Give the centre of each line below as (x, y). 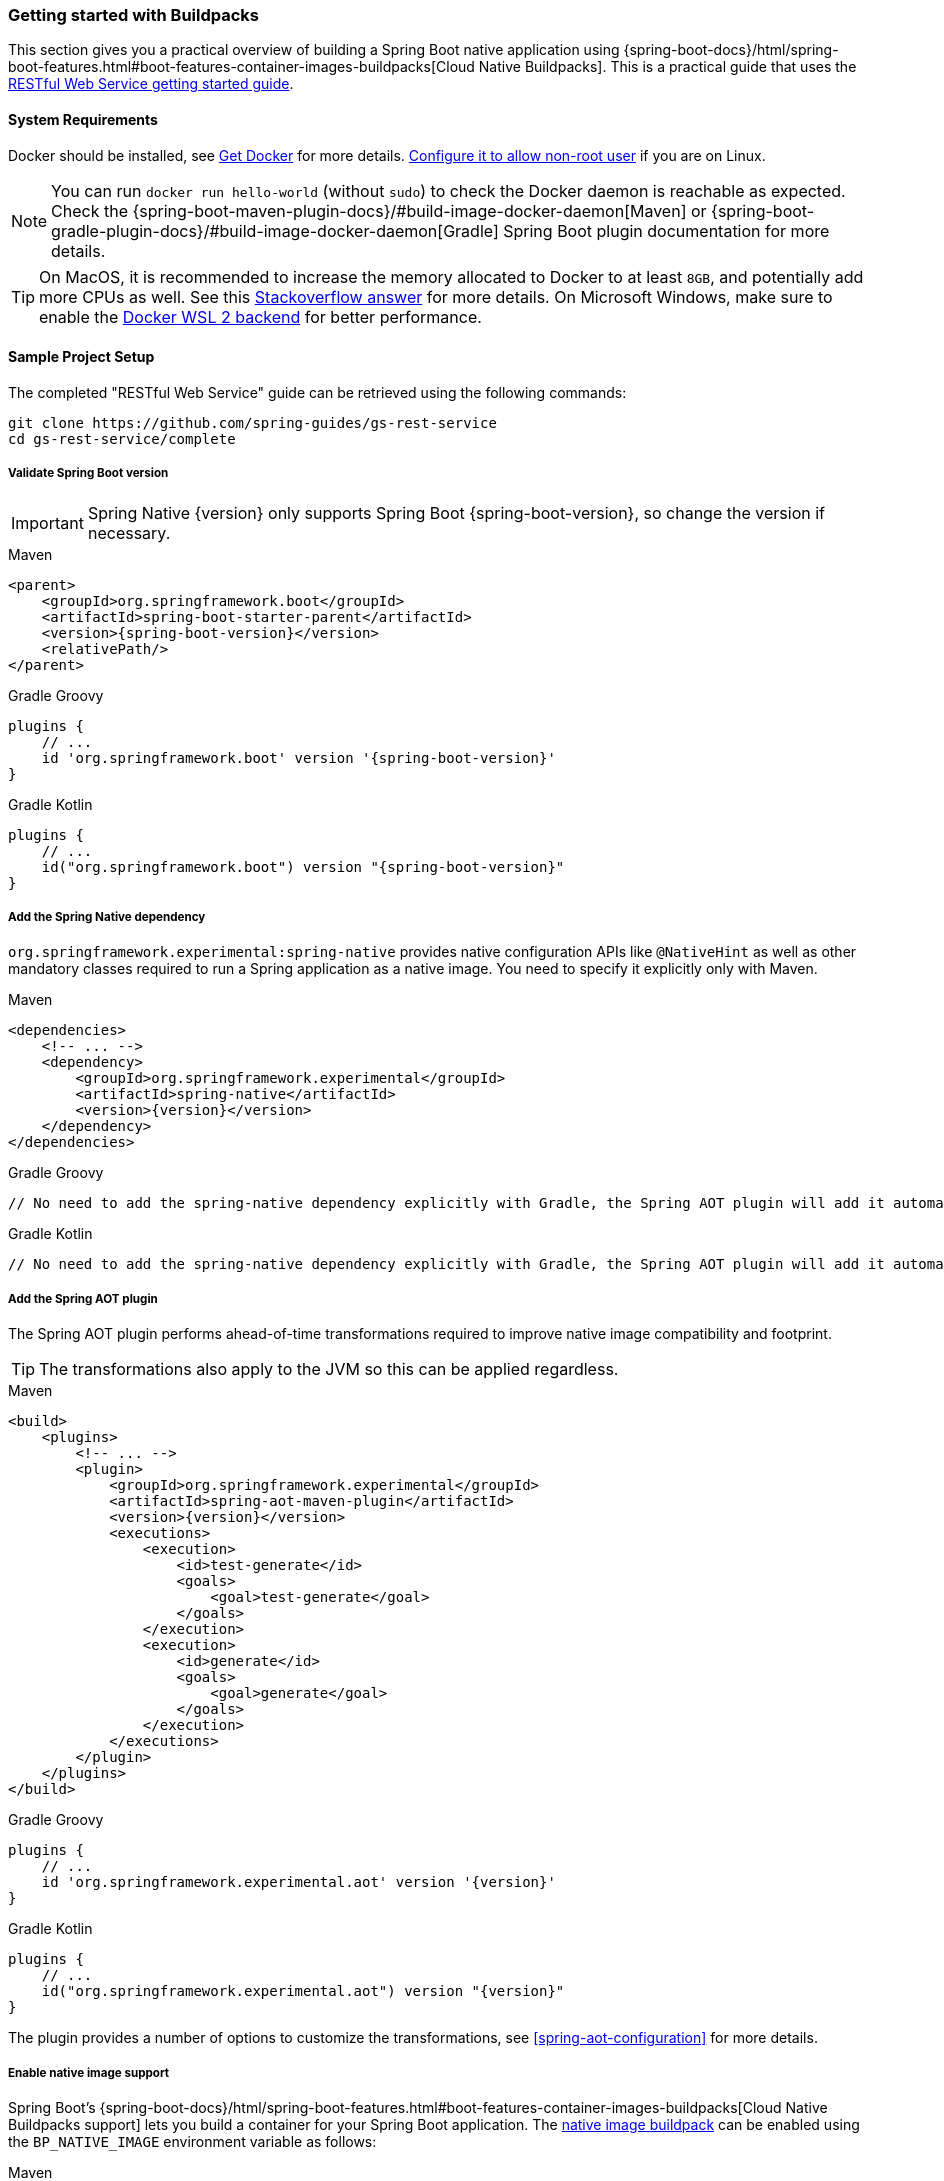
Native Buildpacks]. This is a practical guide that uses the (667, 67)
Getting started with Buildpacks (133, 15)
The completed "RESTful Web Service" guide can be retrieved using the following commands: (317, 392)
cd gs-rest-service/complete (122, 438)
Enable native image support (89, 2072)
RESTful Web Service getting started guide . (151, 84)
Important (47, 522)
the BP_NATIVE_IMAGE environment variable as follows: (192, 2141)
